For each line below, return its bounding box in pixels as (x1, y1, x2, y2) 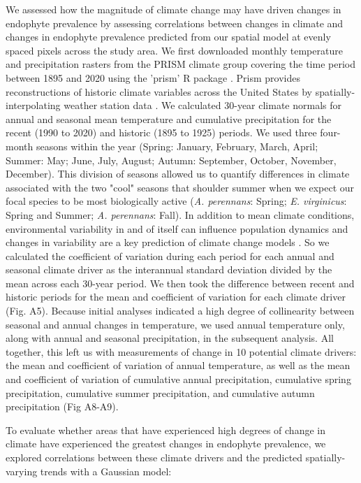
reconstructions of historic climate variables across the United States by (6, 84, 312, 99)
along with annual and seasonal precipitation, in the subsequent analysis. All (6, 331, 334, 345)
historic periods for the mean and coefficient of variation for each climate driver (6, 289, 346, 304)
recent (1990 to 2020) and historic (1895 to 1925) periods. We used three (6, 125, 317, 140)
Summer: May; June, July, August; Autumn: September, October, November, (6, 152, 337, 167)
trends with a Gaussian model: (40, 463, 172, 478)
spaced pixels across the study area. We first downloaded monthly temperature (6, 43, 343, 57)
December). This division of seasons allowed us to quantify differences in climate (6, 166, 350, 181)
